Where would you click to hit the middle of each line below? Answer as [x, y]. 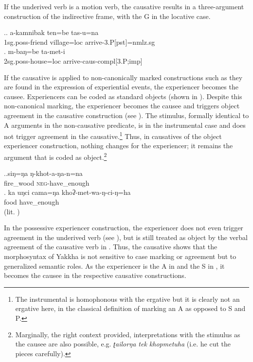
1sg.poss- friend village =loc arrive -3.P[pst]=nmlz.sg [80, 42]
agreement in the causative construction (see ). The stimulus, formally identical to [126, 115]
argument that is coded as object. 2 [55, 156]
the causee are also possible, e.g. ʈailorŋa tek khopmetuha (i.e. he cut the [123, 344]
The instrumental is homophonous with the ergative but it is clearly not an [127, 299]
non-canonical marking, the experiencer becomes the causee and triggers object [122, 106]
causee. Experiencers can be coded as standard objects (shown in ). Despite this [123, 96]
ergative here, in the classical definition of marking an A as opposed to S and [130, 308]
